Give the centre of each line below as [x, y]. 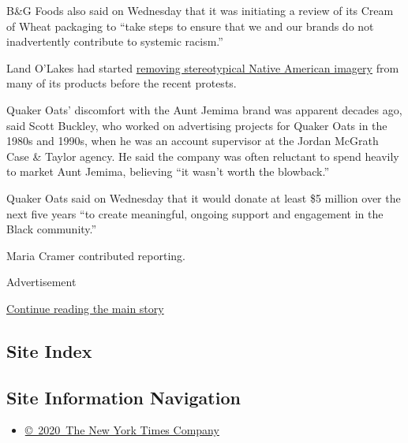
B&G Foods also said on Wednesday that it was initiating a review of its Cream [200, 10]
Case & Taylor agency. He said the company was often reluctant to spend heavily [203, 156]
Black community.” [52, 229]
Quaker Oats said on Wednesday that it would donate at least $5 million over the [204, 197]
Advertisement [41, 282]
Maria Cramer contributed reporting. [96, 255]
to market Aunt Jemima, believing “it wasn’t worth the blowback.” [168, 171]
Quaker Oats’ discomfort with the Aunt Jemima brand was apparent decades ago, [204, 109]
